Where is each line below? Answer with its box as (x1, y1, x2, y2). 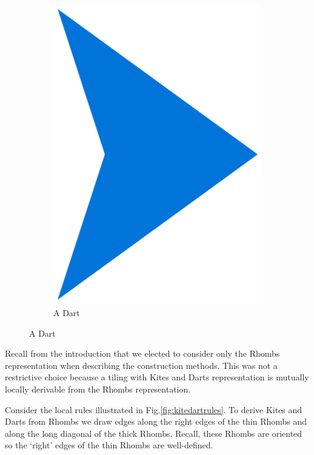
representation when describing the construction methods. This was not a (5, 359, 278, 371)
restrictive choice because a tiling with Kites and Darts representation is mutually (5, 371, 309, 383)
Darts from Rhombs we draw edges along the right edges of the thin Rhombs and (5, 415, 307, 428)
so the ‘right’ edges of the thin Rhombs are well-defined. (5, 439, 213, 451)
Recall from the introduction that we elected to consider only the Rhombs (5, 347, 280, 360)
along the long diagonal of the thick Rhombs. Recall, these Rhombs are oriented (5, 426, 302, 439)
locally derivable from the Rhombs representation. (5, 382, 191, 395)
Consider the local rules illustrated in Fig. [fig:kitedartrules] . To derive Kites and (5, 403, 302, 416)
